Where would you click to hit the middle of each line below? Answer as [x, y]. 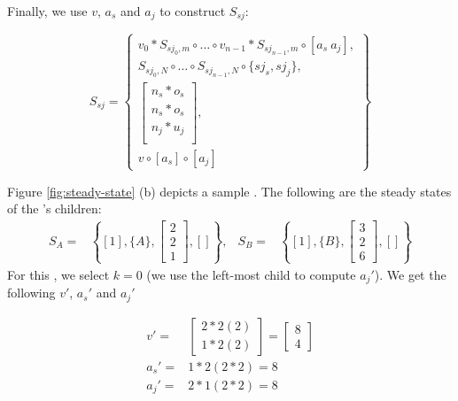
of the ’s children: [54, 208]
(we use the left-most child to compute [251, 274]
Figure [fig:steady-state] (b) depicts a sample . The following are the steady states [229, 191]
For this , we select [58, 274]
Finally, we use [47, 11]
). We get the [410, 274]
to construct [193, 11]
